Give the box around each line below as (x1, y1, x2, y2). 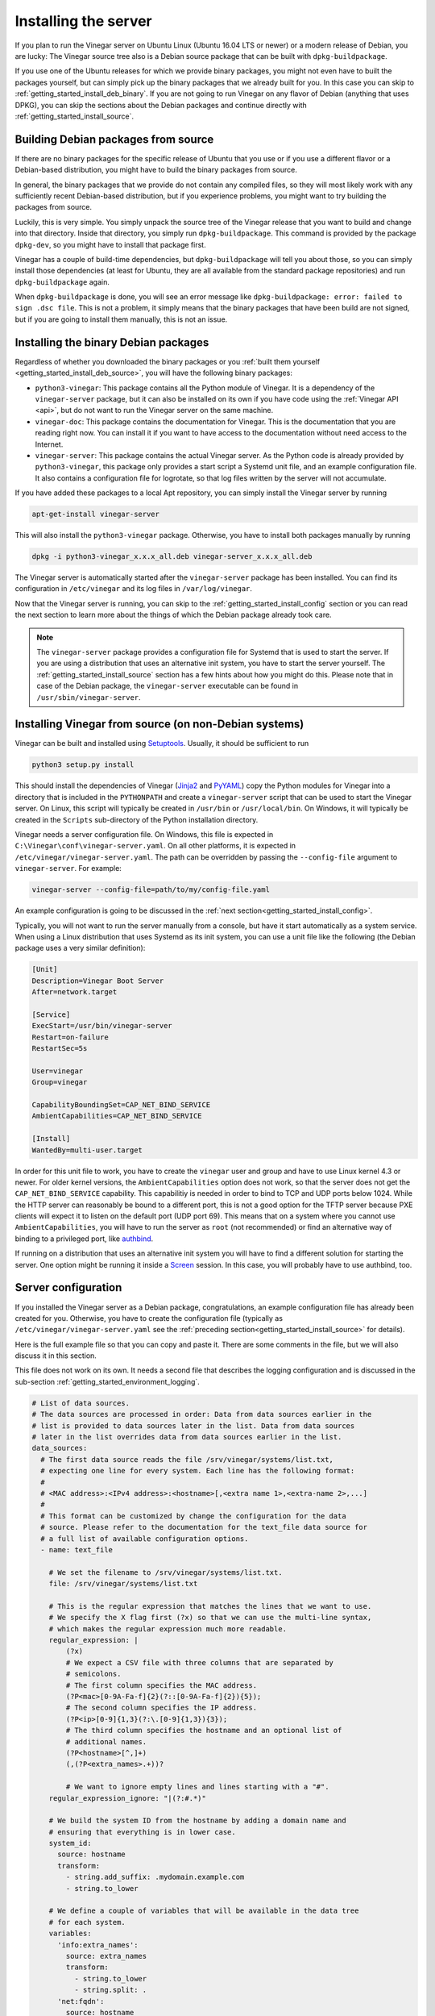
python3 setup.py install (31, 760, 135, 769)
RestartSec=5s (31, 1044, 88, 1052)
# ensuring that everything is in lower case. (48, 1827, 237, 1836)
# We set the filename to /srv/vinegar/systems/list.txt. (48, 1568, 283, 1577)
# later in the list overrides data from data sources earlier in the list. (31, 1432, 342, 1442)
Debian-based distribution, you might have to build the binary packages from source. (14, 165, 298, 175)
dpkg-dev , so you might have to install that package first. (14, 240, 206, 249)
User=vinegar (31, 1066, 84, 1076)
